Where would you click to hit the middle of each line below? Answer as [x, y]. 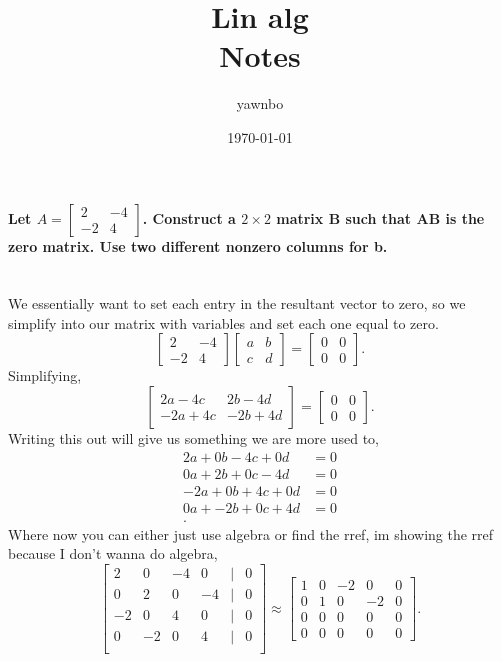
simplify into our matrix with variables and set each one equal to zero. [223, 322]
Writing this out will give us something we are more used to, [194, 438]
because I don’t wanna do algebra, [113, 553]
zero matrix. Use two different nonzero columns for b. [198, 245]
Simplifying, [45, 375]
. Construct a [189, 217]
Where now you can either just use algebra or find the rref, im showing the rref [251, 533]
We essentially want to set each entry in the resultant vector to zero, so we [237, 303]
